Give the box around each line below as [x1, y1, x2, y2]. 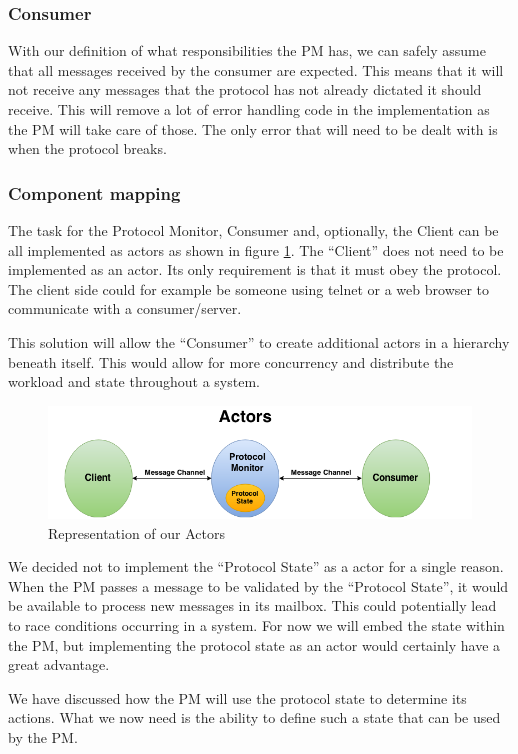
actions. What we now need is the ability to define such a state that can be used [8, 707, 501, 728]
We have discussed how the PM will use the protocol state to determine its [8, 687, 467, 708]
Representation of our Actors [48, 522, 226, 543]
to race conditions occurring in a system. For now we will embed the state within [8, 615, 505, 636]
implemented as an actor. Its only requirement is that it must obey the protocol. [8, 259, 502, 280]
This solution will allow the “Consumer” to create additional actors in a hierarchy [8, 331, 510, 352]
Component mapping [8, 180, 181, 205]
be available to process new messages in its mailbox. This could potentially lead [8, 595, 497, 616]
